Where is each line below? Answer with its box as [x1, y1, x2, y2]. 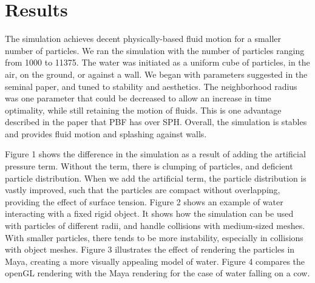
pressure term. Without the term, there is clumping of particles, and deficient [5, 160, 293, 172]
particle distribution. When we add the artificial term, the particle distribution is [5, 171, 307, 184]
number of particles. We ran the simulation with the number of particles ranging [5, 44, 305, 56]
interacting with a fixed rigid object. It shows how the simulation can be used [5, 207, 294, 220]
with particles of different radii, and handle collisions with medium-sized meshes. [5, 219, 305, 232]
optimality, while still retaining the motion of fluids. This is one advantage [5, 103, 282, 116]
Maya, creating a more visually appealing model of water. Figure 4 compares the [5, 254, 305, 267]
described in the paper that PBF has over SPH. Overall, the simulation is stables [5, 115, 307, 128]
